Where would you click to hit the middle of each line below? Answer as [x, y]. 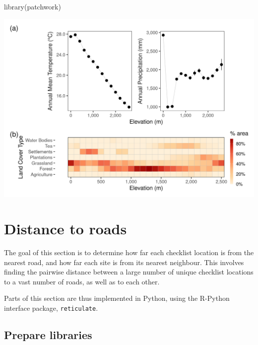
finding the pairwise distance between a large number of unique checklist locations [129, 272]
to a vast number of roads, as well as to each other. [82, 281]
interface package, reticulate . [51, 308]
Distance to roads [65, 229]
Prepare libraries [48, 335]
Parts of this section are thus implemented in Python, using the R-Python [117, 298]
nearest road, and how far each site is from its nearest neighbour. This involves [124, 262]
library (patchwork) [32, 6]
